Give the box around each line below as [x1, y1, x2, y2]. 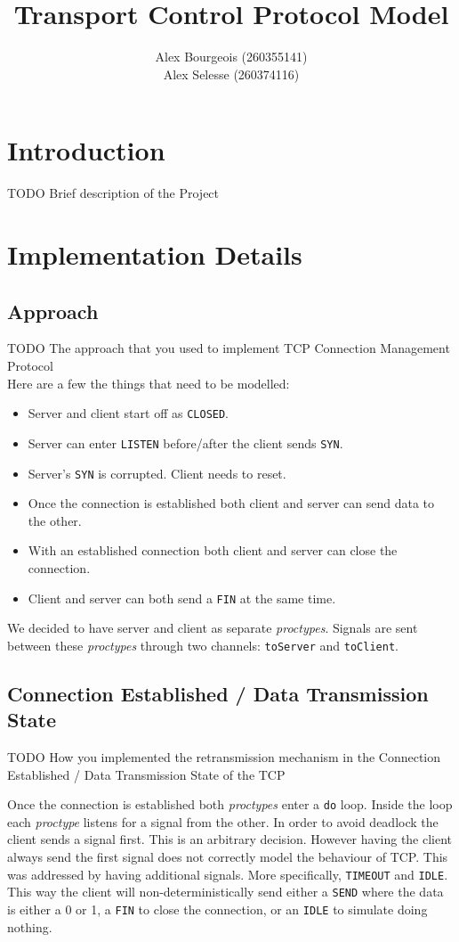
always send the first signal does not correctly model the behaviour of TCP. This [7, 848, 448, 866]
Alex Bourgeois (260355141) [155, 47, 308, 66]
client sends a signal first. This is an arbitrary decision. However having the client [7, 830, 453, 848]
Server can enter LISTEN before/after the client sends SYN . [28, 433, 343, 452]
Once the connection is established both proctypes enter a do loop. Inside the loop [7, 795, 453, 814]
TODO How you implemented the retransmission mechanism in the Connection [7, 748, 441, 766]
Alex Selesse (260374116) [163, 64, 300, 83]
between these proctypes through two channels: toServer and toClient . [7, 635, 399, 654]
